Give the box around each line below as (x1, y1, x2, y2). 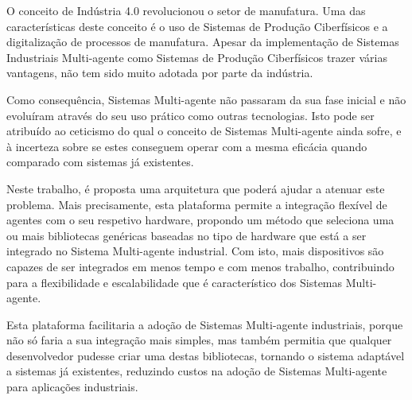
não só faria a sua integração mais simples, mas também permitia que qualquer (6, 332, 392, 348)
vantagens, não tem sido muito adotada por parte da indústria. (6, 64, 313, 81)
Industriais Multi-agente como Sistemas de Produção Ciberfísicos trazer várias (6, 49, 387, 65)
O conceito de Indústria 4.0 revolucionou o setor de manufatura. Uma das (6, 2, 366, 18)
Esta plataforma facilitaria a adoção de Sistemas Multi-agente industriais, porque (6, 316, 403, 332)
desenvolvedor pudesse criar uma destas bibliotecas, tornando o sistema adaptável (6, 347, 405, 363)
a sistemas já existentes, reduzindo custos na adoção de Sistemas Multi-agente (6, 363, 387, 379)
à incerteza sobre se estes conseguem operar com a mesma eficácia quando (6, 138, 367, 154)
